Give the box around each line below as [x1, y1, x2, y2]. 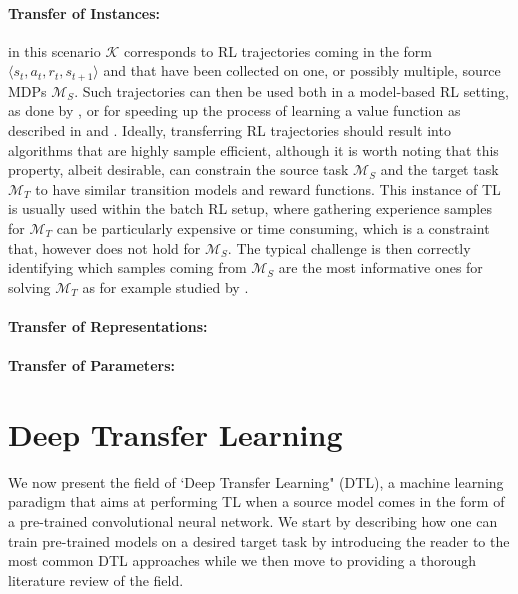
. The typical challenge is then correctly [227, 237, 471, 258]
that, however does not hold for [8, 237, 201, 258]
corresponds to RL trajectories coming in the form [123, 40, 432, 61]
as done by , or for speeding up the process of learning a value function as [8, 100, 461, 121]
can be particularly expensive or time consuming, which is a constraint [56, 218, 490, 238]
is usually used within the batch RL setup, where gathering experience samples [8, 198, 492, 219]
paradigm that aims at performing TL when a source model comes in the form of [8, 491, 505, 512]
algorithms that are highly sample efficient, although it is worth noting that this [8, 139, 499, 160]
